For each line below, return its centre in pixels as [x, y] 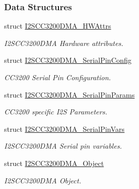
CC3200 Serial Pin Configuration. [58, 77]
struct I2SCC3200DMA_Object [54, 163]
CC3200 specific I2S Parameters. [56, 112]
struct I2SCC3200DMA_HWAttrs [58, 26]
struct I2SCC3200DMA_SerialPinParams [69, 94]
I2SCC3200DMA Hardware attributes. [64, 43]
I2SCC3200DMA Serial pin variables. [63, 146]
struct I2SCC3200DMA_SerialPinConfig [68, 60]
